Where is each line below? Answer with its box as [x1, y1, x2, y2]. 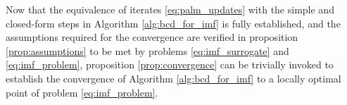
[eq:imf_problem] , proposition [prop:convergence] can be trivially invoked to [6, 57, 334, 72]
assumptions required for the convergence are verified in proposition [6, 30, 298, 44]
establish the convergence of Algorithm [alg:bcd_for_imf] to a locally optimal [6, 70, 341, 85]
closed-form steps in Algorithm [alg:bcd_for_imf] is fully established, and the [6, 16, 341, 30]
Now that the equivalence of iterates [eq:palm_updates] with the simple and [6, 2, 334, 16]
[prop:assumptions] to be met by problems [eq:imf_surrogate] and [6, 43, 289, 58]
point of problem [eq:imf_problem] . [6, 85, 158, 99]
